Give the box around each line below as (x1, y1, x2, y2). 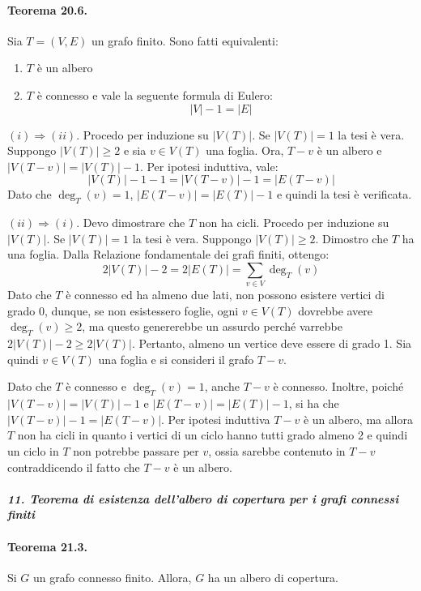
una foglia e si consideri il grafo (98, 350, 254, 367)
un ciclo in (7, 443, 59, 460)
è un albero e (317, 142, 382, 159)
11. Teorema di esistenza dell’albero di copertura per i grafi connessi (7, 490, 399, 507)
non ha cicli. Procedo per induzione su (198, 214, 389, 231)
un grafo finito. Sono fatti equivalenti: (91, 32, 279, 49)
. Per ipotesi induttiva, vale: (139, 157, 279, 174)
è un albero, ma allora (303, 410, 413, 427)
